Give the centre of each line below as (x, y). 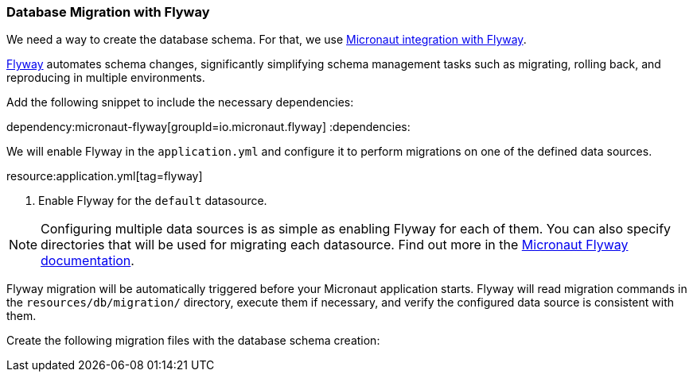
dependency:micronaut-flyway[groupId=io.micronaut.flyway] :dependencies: (208, 127)
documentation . (88, 261)
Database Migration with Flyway (108, 12)
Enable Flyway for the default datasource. (153, 201)
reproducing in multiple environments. (106, 78)
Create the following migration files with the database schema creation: (193, 341)
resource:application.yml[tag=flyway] (105, 176)
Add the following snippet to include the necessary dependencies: (180, 102)
